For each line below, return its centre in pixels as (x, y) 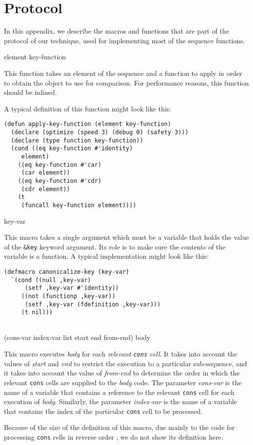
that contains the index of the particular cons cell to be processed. (103, 411)
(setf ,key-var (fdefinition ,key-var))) (93, 304)
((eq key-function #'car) (60, 165)
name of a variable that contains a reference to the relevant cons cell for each (119, 392)
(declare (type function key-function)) (77, 140)
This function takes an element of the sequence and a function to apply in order (123, 73)
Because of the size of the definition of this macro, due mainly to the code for (119, 427)
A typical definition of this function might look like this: (88, 108)
